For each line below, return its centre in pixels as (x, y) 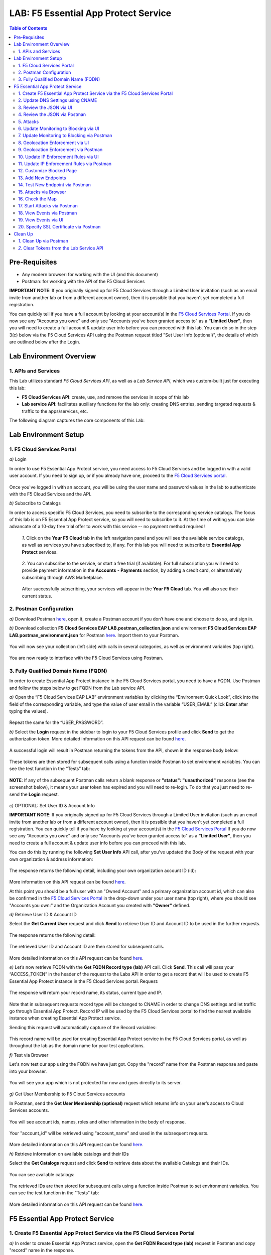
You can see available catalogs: (42, 1174)
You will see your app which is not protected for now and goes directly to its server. (96, 1083)
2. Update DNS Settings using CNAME (58, 100)
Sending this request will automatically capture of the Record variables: (83, 1027)
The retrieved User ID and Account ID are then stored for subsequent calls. (87, 947)
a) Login (18, 459)
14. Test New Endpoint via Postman (55, 185)
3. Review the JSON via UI (45, 107)
